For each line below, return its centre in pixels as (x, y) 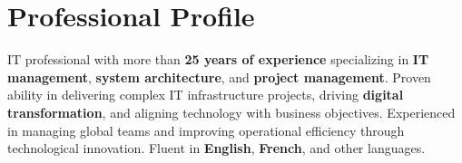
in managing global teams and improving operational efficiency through (206, 130)
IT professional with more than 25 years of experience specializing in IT (218, 59)
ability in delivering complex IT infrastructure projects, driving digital (206, 95)
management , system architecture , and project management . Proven (219, 77)
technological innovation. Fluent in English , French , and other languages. (216, 148)
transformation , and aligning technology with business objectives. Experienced (231, 112)
